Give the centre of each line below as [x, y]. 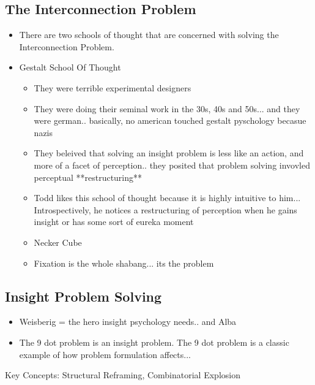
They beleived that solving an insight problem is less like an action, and [169, 153]
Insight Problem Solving [83, 296]
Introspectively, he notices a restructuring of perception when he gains [165, 209]
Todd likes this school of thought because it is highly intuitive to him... [167, 198]
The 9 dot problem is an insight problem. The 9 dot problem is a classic [154, 342]
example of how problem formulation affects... [105, 354]
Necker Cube [58, 242]
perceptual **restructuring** [88, 177]
